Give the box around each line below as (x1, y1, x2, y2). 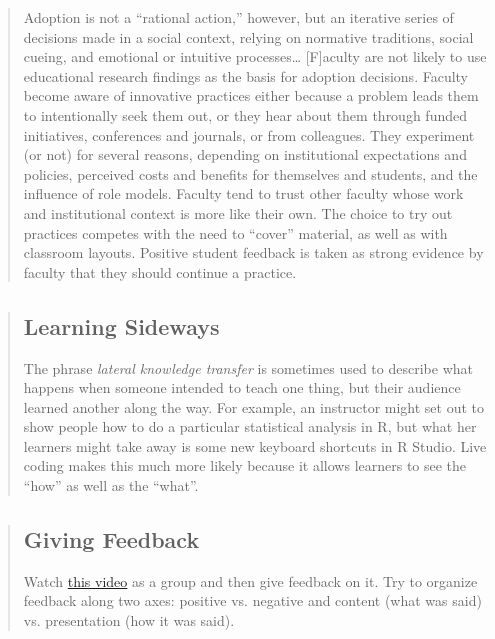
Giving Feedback (23, 524, 200, 555)
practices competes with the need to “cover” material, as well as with (23, 222, 448, 243)
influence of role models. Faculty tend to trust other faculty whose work (23, 183, 464, 204)
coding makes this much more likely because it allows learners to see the (23, 455, 467, 476)
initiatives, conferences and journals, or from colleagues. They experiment (23, 124, 475, 145)
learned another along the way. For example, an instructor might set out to (23, 396, 485, 417)
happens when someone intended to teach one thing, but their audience (23, 377, 461, 398)
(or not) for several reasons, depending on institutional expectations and (23, 144, 467, 165)
